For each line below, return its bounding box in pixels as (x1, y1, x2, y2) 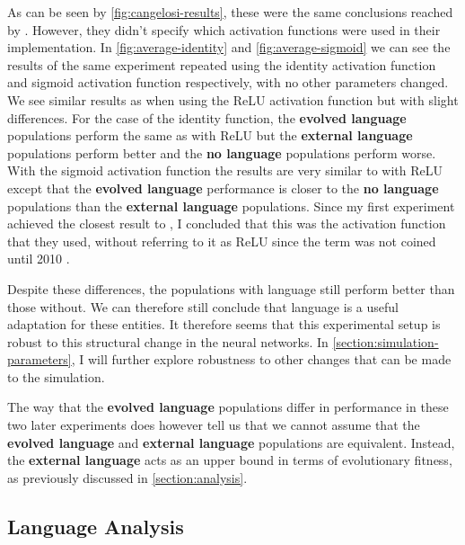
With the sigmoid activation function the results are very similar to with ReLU (7, 161, 443, 180)
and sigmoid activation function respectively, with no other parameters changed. (7, 73, 449, 92)
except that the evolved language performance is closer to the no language (7, 178, 439, 197)
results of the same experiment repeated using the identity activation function (7, 55, 436, 74)
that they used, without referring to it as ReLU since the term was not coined (7, 231, 436, 250)
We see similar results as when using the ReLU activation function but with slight (7, 90, 459, 109)
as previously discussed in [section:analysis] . (7, 468, 248, 487)
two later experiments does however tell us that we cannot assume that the (7, 415, 420, 434)
